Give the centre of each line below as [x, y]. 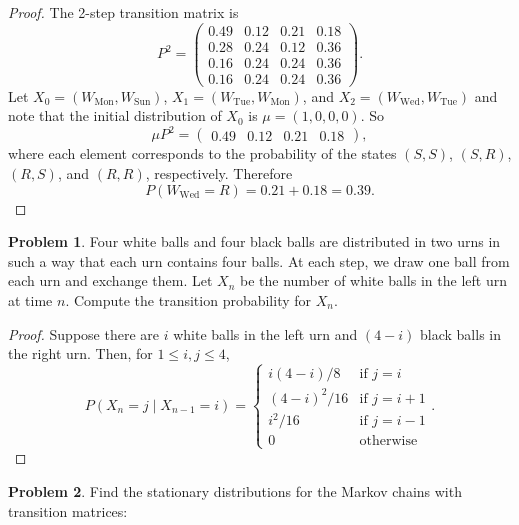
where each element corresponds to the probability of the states [202, 153]
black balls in [460, 333]
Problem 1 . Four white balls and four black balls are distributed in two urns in [254, 241]
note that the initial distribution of [115, 115]
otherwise [388, 441]
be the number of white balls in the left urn [373, 280]
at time [30, 300]
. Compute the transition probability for [188, 300]
